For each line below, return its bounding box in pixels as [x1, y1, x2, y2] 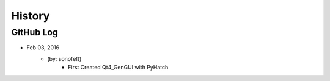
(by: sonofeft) [47, 55, 82, 62]
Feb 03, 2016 [26, 44, 60, 51]
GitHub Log [11, 27, 58, 38]
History [11, 9, 50, 23]
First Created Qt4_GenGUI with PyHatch [68, 64, 169, 71]
